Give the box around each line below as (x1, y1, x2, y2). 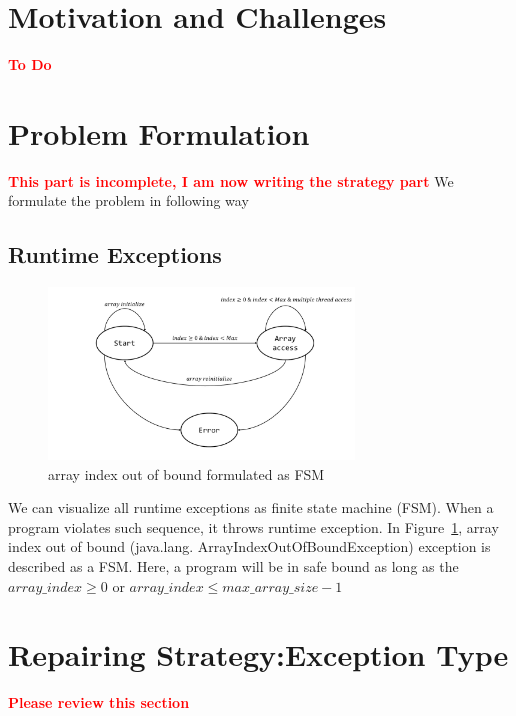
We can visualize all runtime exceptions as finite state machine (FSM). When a (8, 497, 494, 518)
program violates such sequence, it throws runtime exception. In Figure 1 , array (8, 516, 499, 537)
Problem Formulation (8, 112, 310, 153)
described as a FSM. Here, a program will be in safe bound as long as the (8, 555, 459, 576)
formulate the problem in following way (8, 190, 249, 211)
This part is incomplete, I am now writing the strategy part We (8, 170, 454, 191)
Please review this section (8, 692, 190, 713)
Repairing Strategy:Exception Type (8, 634, 509, 675)
